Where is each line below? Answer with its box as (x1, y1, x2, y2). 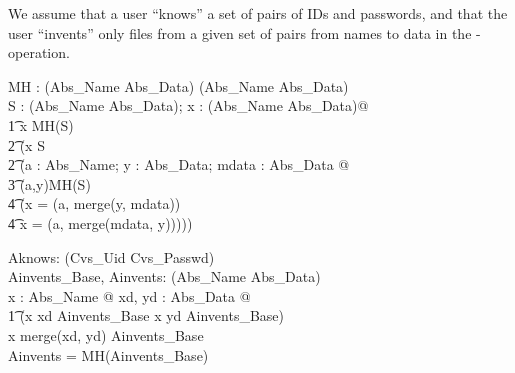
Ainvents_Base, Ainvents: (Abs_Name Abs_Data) (8, 266, 321, 287)
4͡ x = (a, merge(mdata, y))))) (8, 212, 193, 233)
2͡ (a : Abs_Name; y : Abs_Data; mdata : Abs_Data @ (8, 154, 350, 175)
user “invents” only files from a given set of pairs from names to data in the (8, 22, 472, 43)
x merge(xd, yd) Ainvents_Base (8, 324, 204, 345)
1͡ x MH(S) (8, 114, 74, 135)
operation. (8, 42, 70, 63)
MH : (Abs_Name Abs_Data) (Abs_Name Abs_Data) (8, 75, 349, 96)
